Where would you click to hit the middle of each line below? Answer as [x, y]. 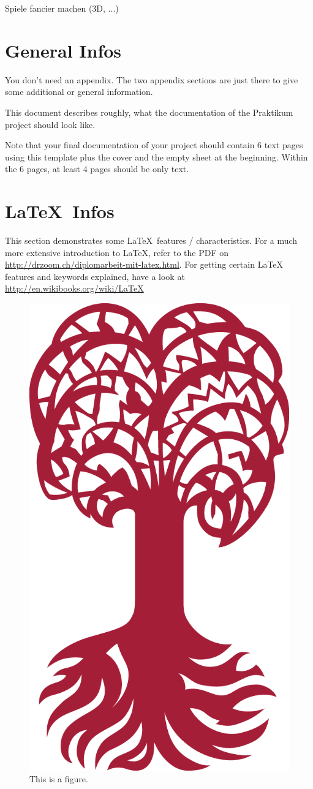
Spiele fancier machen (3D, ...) [62, 8]
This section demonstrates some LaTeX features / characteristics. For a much [151, 240]
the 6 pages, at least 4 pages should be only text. [97, 169]
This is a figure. [59, 779]
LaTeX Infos [60, 211]
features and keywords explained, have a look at [95, 276]
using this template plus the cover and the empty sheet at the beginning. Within [156, 157]
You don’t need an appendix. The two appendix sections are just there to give [152, 79]
